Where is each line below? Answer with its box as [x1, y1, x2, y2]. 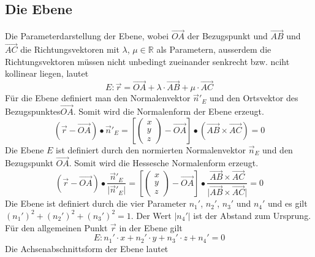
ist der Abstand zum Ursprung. [193, 209, 311, 221]
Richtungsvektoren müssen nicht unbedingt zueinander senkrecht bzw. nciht [5, 55, 290, 67]
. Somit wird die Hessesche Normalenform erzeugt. [69, 156, 259, 169]
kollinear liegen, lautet [5, 67, 89, 80]
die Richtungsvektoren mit [20, 43, 120, 56]
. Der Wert [131, 209, 172, 221]
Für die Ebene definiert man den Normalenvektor [5, 91, 191, 104]
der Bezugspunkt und [187, 29, 268, 42]
